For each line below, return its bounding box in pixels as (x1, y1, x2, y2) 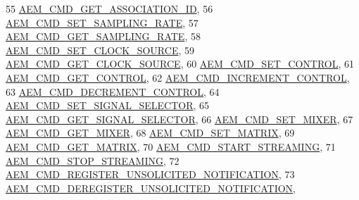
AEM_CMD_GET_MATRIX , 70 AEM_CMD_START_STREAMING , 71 (6, 139, 336, 154)
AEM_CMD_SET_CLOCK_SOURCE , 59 (6, 42, 194, 57)
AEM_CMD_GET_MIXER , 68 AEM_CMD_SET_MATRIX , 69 (6, 125, 295, 140)
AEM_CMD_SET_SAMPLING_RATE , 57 (6, 15, 199, 30)
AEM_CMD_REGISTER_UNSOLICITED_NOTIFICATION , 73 (6, 167, 295, 182)
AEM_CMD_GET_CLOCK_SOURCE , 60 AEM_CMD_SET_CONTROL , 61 (6, 56, 355, 71)
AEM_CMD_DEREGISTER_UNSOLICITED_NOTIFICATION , (6, 180, 296, 195)
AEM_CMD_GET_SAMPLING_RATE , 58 (6, 29, 201, 44)
